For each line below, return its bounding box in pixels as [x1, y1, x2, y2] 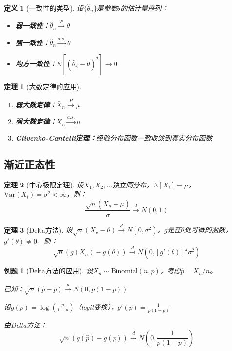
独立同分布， [112, 179, 154, 189]
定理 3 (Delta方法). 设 [4, 225, 73, 235]
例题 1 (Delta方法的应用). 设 [4, 266, 93, 276]
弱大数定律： [15, 99, 57, 109]
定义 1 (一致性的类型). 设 [4, 3, 84, 13]
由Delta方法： [4, 319, 47, 330]
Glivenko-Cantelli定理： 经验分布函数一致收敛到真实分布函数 [15, 132, 213, 143]
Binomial [111, 268, 138, 275]
